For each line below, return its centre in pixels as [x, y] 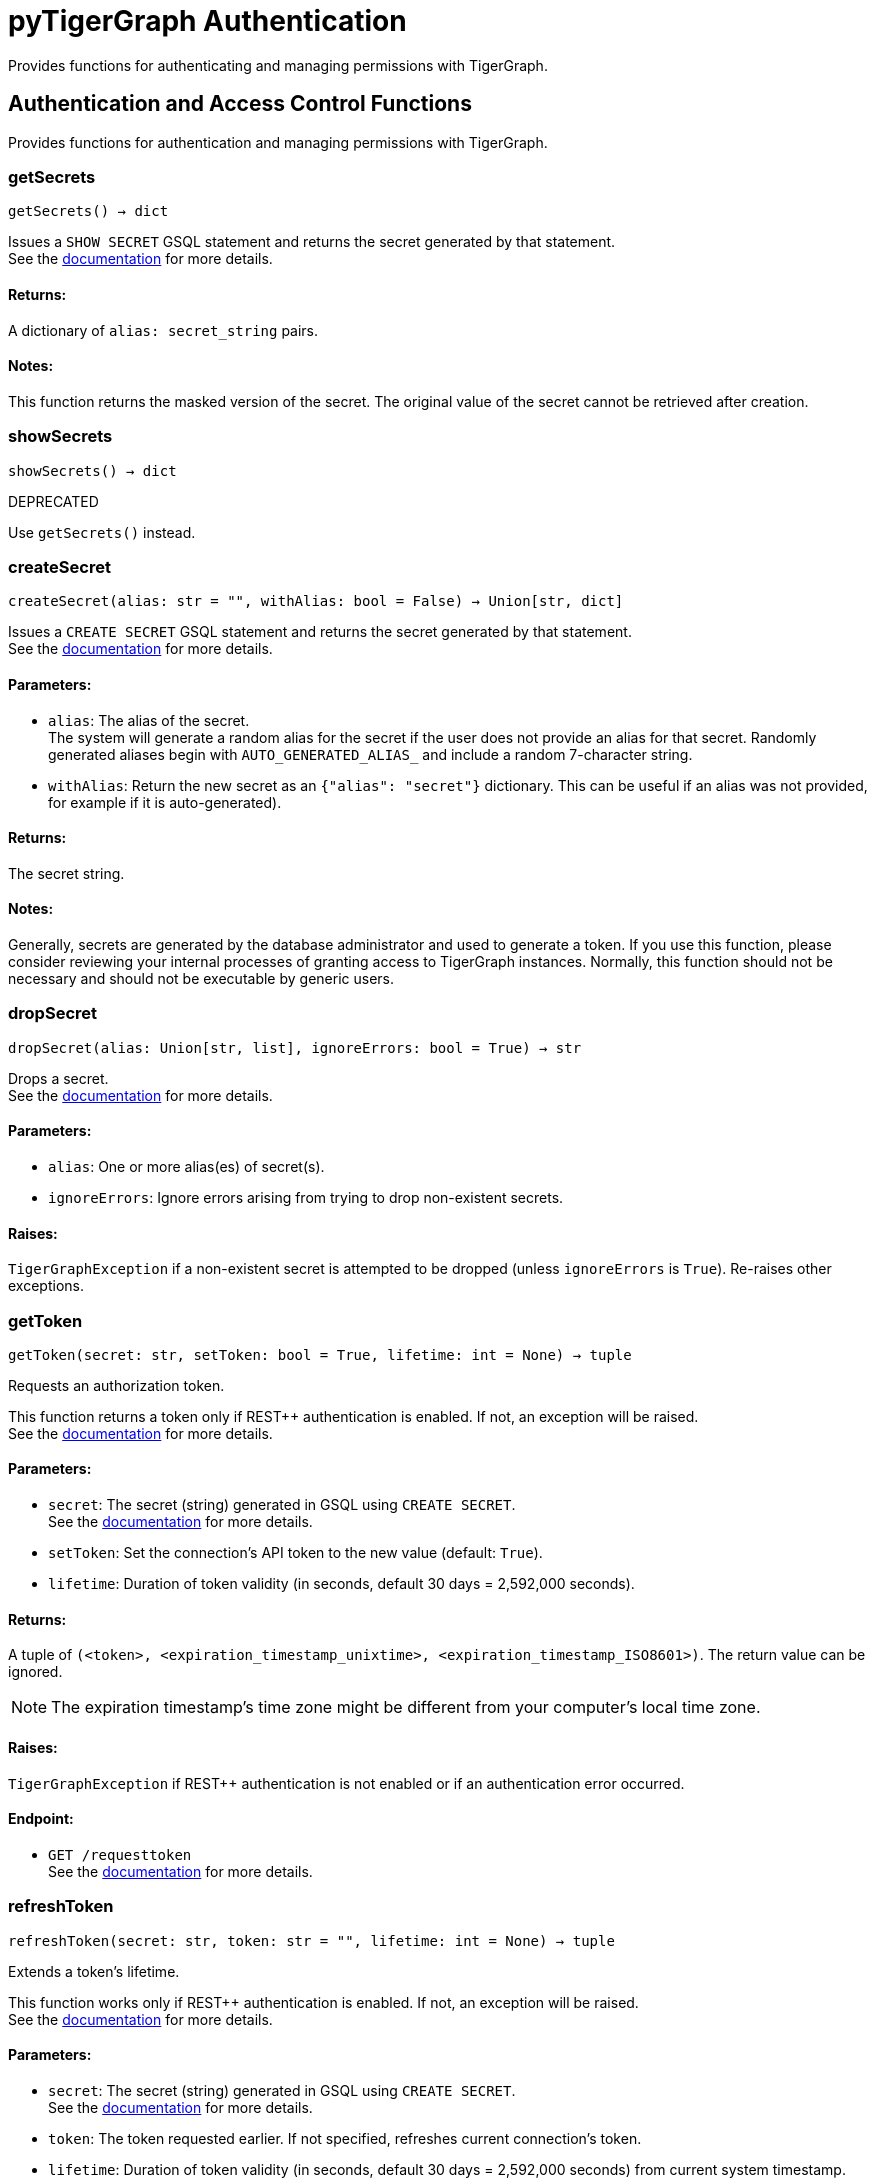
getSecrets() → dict [88, 211]
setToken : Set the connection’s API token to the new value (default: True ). [295, 1553]
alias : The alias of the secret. [149, 720]
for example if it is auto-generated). [165, 802]
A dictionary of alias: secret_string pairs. [163, 330]
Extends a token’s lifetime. [94, 1971]
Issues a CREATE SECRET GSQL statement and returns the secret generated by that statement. [320, 632]
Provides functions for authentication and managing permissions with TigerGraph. [278, 142]
